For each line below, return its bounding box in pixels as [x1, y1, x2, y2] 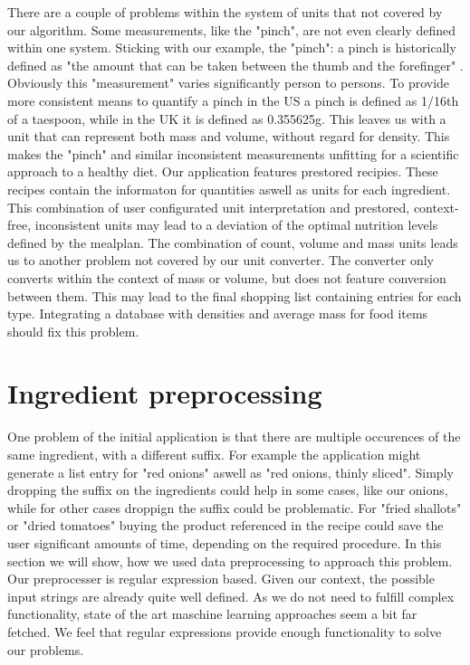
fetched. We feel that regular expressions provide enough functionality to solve [7, 622, 442, 641]
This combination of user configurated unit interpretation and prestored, [7, 197, 410, 216]
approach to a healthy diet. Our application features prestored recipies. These [7, 162, 438, 181]
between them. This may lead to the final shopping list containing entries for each [7, 286, 462, 305]
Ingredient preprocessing [7, 375, 322, 412]
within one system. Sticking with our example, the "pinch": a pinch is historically [7, 38, 456, 57]
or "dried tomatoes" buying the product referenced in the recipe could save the [7, 516, 444, 535]
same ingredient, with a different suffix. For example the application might [7, 445, 421, 463]
